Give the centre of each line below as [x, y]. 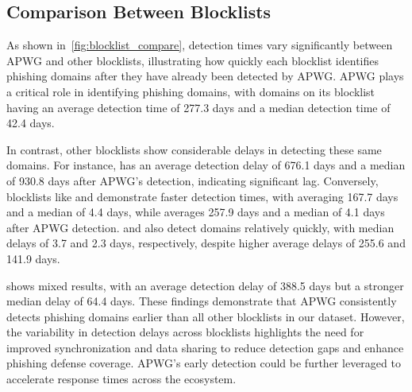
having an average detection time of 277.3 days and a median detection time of [198, 107]
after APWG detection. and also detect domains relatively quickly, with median [200, 227]
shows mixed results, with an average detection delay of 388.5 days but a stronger [205, 285]
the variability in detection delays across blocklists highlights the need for [185, 332]
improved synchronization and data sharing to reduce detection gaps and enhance [205, 347]
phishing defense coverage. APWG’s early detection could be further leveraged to [204, 363]
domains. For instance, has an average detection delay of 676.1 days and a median [206, 165]
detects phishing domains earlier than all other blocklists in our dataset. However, [206, 316]
